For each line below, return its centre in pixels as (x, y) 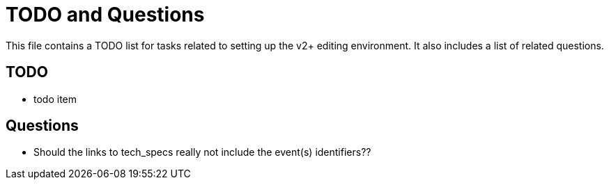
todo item (55, 99)
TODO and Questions (105, 15)
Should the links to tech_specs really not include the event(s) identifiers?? (202, 152)
